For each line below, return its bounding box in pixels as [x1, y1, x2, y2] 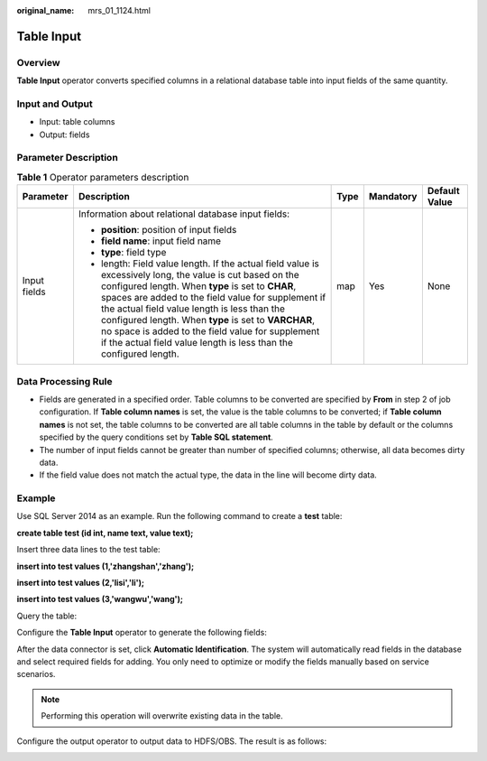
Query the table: [16, 610, 78, 621]
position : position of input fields [100, 224, 237, 237]
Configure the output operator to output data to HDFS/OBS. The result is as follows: [16, 736, 327, 747]
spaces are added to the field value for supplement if [100, 292, 326, 304]
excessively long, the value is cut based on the [100, 269, 299, 282]
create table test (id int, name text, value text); [16, 527, 194, 538]
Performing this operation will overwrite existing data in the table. [41, 710, 283, 721]
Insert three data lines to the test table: [16, 544, 161, 555]
